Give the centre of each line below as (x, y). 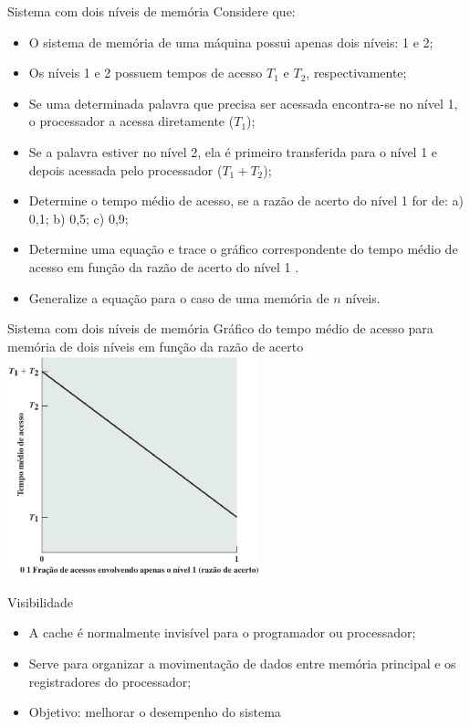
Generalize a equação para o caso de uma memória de (179, 297)
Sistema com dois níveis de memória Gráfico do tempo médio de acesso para (220, 328)
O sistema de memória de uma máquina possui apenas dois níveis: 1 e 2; (231, 42)
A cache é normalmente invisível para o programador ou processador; (222, 632)
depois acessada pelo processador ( (125, 169)
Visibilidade (41, 601)
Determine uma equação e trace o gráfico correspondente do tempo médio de (243, 249)
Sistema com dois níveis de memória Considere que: (151, 11)
